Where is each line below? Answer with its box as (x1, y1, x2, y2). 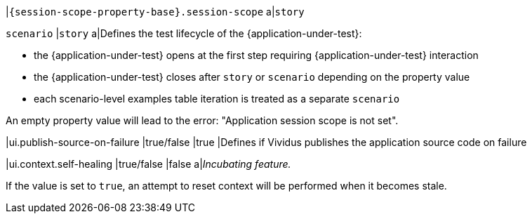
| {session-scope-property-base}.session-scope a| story (6, 6, 305, 18)
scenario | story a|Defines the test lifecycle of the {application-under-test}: (6, 27, 362, 39)
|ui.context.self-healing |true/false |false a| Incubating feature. (6, 158, 291, 170)
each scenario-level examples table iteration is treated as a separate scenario (34, 93, 400, 105)
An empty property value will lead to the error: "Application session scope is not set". (6, 114, 399, 126)
